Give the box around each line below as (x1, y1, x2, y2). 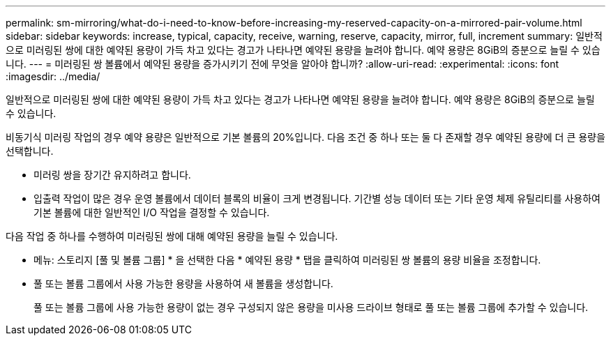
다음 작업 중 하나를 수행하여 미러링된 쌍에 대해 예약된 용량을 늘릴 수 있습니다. (6, 230, 338, 242)
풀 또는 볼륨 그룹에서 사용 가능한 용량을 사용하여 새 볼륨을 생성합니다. (33, 278, 333, 289)
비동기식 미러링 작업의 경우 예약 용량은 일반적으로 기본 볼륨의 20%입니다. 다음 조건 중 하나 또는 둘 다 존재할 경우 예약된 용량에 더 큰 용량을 (6, 131, 605, 143)
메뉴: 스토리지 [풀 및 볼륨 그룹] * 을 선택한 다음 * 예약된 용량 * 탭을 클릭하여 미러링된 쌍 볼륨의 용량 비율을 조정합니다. (33, 254, 541, 266)
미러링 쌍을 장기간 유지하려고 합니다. (33, 169, 191, 181)
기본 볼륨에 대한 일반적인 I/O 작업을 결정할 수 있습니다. (33, 206, 270, 218)
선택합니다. (6, 145, 54, 157)
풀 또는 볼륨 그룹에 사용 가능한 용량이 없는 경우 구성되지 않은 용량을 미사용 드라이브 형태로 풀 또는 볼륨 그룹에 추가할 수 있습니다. (33, 301, 589, 313)
